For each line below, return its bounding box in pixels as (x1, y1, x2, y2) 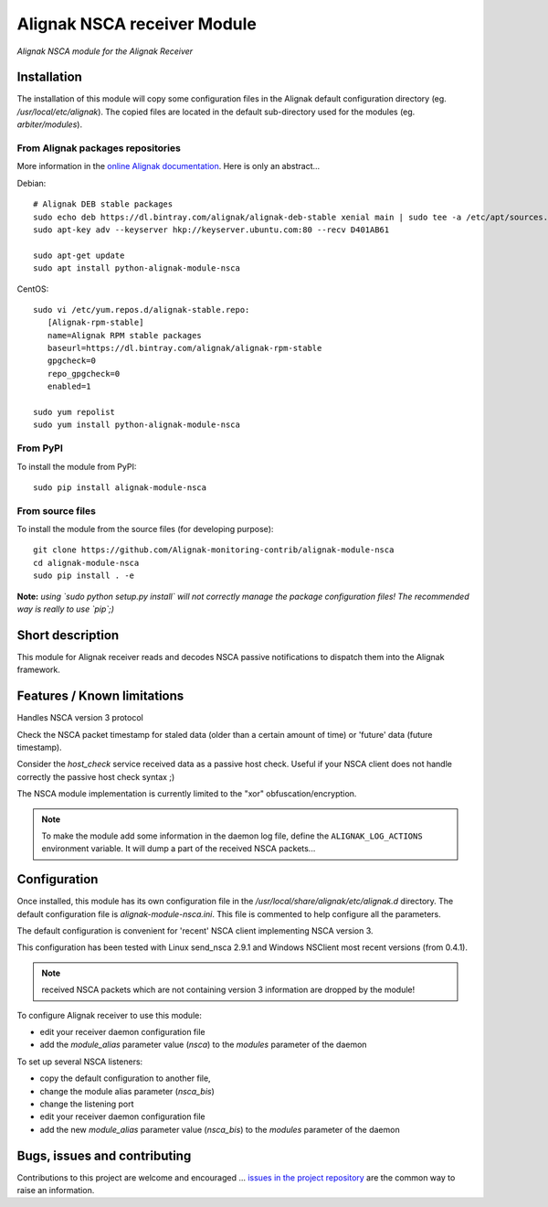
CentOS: (16, 283, 49, 294)
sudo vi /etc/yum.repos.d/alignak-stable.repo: (33, 304, 250, 315)
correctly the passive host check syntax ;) (16, 771, 175, 782)
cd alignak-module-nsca (33, 558, 140, 568)
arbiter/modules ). (16, 119, 82, 130)
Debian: (16, 177, 47, 188)
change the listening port (39, 1098, 134, 1109)
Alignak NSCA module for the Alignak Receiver (16, 46, 194, 57)
